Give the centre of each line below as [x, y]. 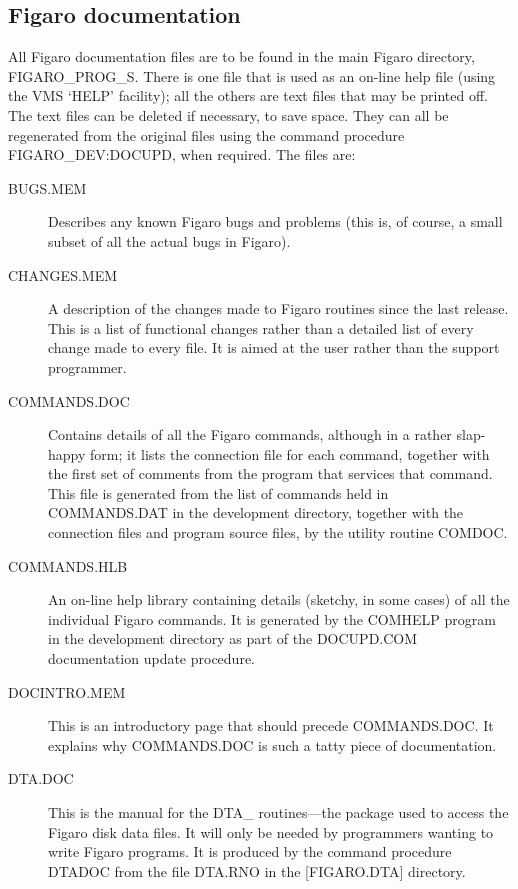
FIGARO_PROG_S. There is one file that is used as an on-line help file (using [252, 75]
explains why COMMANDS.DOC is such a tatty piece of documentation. [272, 744]
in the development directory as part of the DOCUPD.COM [233, 638]
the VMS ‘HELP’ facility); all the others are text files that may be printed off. [248, 95]
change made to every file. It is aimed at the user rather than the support [274, 347]
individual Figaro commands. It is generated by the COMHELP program [272, 618]
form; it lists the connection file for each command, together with [290, 453]
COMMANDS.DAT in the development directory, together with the [256, 512]
